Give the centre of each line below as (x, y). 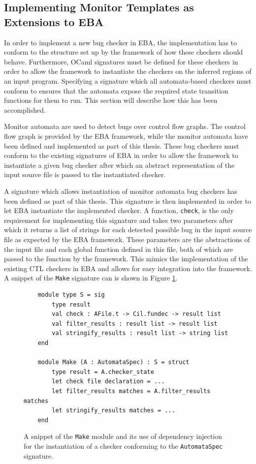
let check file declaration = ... (108, 382)
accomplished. (25, 109)
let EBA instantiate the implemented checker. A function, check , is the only (119, 210)
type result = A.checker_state (103, 372)
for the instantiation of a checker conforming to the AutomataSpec (123, 446)
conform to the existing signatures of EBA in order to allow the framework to (121, 155)
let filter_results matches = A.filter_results (131, 391)
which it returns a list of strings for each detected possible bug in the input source (128, 230)
